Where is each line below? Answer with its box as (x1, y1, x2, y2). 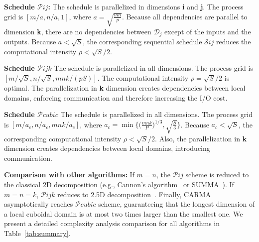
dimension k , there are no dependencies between (4, 26, 151, 36)
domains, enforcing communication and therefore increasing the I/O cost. (4, 92, 228, 103)
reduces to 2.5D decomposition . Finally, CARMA (57, 189, 211, 199)
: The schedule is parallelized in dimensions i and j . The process (48, 1, 244, 11)
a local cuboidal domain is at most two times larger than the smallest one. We (4, 208, 243, 219)
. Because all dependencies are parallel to (122, 11, 248, 21)
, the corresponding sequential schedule (83, 36, 202, 47)
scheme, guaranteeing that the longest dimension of (98, 199, 255, 209)
